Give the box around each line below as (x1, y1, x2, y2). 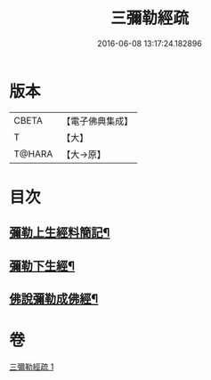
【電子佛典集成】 (61, 115, 134, 127)
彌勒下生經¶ (9, 258, 76, 273)
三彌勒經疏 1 (9, 361, 54, 372)
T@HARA (13, 148, 53, 160)
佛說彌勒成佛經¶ (9, 291, 99, 307)
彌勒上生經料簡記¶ (9, 225, 110, 240)
